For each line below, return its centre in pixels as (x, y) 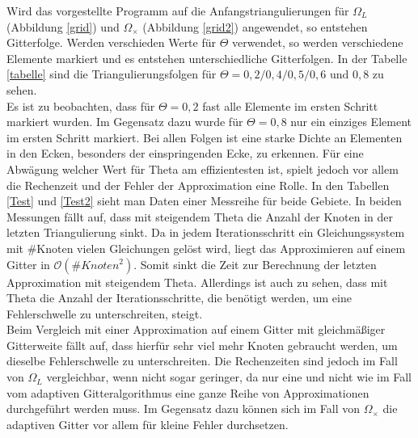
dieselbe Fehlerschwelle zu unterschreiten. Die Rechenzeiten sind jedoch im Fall (202, 361)
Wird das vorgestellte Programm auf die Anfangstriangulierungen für (178, 11)
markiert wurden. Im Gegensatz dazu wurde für (125, 122)
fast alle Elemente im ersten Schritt (290, 105)
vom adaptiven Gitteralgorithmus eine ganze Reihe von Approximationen (188, 392)
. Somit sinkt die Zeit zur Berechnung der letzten (255, 264)
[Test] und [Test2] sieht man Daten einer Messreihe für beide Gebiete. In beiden (204, 201)
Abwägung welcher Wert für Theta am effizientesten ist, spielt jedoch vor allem (203, 168)
